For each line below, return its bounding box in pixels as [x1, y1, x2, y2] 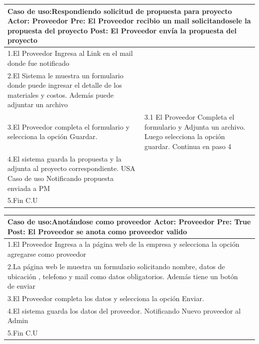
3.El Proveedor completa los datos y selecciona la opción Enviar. [7, 293, 204, 303]
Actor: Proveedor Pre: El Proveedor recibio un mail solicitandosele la [7, 15, 251, 26]
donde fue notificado [7, 57, 70, 68]
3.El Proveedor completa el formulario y [7, 121, 129, 132]
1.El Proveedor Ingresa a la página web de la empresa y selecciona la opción [7, 239, 240, 249]
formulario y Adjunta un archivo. [144, 121, 246, 132]
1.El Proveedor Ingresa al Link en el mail [7, 48, 133, 58]
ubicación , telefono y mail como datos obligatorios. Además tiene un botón [7, 271, 238, 281]
